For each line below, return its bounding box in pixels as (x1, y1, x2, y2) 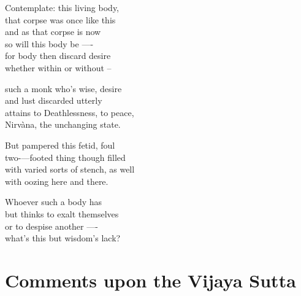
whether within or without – (5, 61, 112, 74)
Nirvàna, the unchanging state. (5, 118, 121, 131)
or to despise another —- (5, 219, 98, 232)
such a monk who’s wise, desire (5, 82, 122, 95)
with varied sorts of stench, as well (5, 163, 135, 176)
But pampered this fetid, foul (5, 138, 115, 151)
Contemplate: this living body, (5, 1, 120, 14)
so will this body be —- (5, 37, 94, 50)
